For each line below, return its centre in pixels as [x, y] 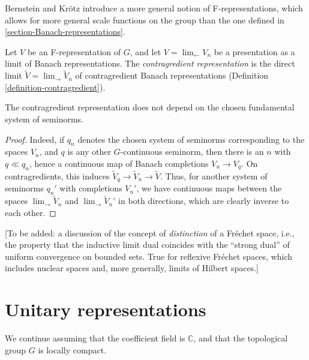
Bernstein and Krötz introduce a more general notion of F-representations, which [154, 8]
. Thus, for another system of [214, 175]
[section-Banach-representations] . [65, 31]
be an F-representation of [74, 51]
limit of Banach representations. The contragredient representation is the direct [150, 63]
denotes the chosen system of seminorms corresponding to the [191, 139]
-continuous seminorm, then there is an [192, 151]
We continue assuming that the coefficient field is [95, 338]
